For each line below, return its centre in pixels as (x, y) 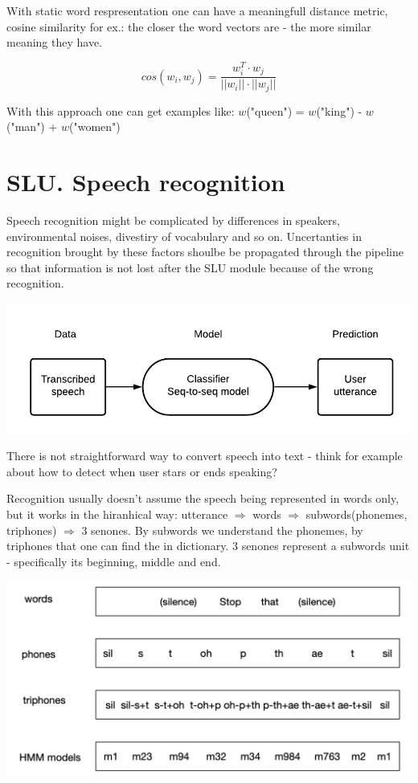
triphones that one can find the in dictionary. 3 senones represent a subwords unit (208, 546)
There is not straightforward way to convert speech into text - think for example (205, 456)
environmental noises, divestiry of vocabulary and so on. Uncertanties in (184, 236)
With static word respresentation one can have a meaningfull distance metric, (197, 10)
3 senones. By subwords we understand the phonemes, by (222, 530)
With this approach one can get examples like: (121, 110)
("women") (95, 126)
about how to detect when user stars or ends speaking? (142, 471)
